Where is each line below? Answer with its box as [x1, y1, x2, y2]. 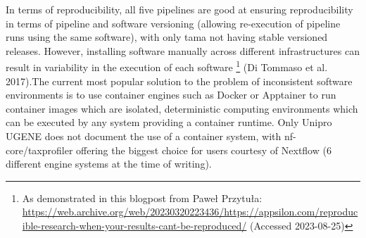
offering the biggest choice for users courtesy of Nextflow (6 [76, 142, 332, 157]
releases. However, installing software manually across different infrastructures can [6, 43, 360, 58]
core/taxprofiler [6, 142, 73, 157]
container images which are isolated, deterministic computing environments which [6, 101, 358, 115]
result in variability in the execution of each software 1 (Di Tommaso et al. [6, 58, 328, 75]
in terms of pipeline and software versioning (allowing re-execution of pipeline [6, 15, 341, 30]
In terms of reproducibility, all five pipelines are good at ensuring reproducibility [6, 2, 353, 16]
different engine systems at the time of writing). [6, 156, 212, 171]
